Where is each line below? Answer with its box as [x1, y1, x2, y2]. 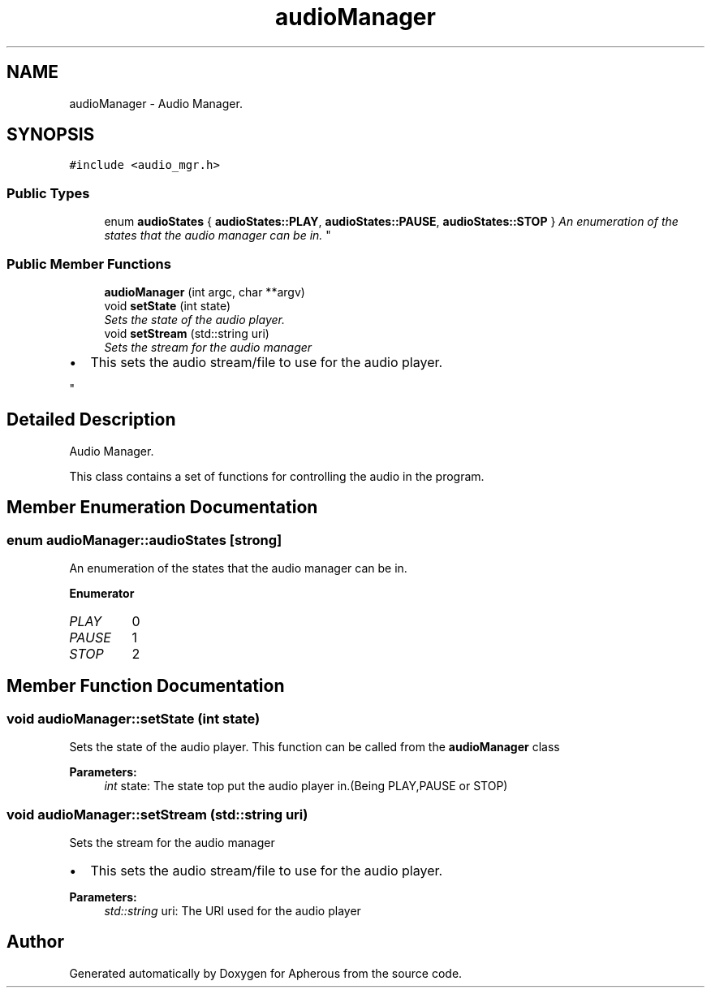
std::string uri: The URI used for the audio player [104, 903, 361, 918]
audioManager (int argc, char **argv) [104, 284, 305, 299]
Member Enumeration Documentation [6, 497, 318, 518]
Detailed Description [6, 409, 176, 430]
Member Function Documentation [6, 676, 285, 697]
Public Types [6, 184, 90, 201]
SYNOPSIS [6, 124, 95, 145]
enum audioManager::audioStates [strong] [6, 531, 282, 548]
